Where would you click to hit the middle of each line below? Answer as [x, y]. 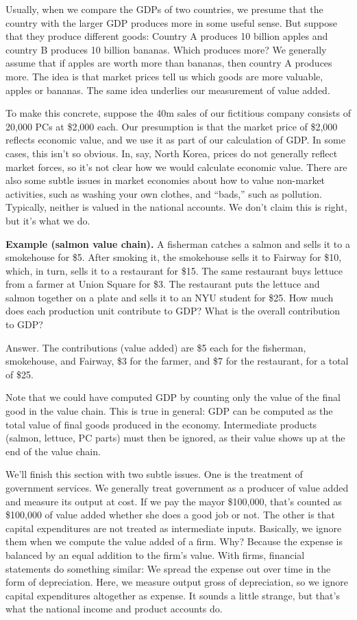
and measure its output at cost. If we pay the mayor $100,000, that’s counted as [174, 501]
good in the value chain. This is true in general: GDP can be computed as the [169, 411]
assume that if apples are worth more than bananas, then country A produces [169, 63]
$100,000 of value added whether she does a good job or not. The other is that [171, 515]
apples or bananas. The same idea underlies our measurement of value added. [168, 90]
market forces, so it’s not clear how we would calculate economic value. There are [176, 167]
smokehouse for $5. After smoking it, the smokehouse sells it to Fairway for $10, [174, 257]
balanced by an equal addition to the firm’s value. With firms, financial [155, 554]
